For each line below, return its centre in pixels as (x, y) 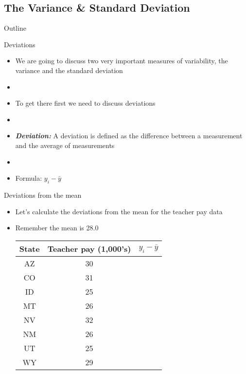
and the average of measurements (65, 145)
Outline (15, 28)
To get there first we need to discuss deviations (85, 103)
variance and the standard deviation (69, 70)
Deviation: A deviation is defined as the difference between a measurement (129, 136)
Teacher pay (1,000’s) (89, 248)
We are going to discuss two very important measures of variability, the (122, 61)
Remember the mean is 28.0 (57, 228)
